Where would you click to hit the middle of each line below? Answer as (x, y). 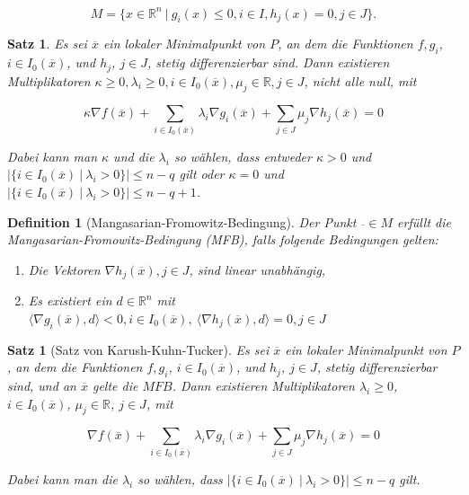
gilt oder (202, 174)
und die (134, 156)
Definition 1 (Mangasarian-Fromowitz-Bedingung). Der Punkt (182, 221)
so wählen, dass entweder (243, 156)
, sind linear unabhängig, (257, 269)
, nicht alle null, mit (360, 80)
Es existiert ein (70, 301)
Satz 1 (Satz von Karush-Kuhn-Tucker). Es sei (138, 349)
